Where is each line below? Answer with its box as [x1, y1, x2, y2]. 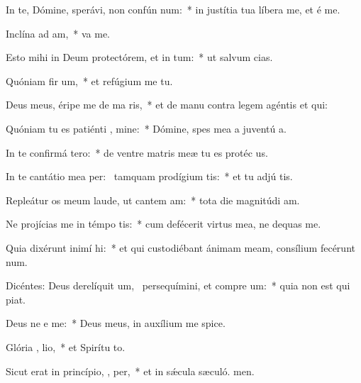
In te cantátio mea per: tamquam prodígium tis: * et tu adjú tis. [6, 169, 293, 184]
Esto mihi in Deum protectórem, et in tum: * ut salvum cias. [6, 50, 273, 65]
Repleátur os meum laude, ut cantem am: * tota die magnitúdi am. [6, 192, 300, 207]
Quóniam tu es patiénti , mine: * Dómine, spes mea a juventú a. [6, 121, 287, 135]
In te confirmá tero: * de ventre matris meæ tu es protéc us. [6, 145, 268, 160]
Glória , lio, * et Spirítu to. [6, 339, 126, 354]
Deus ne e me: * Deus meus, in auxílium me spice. [6, 316, 226, 331]
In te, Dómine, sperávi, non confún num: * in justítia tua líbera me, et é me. [6, 2, 340, 16]
